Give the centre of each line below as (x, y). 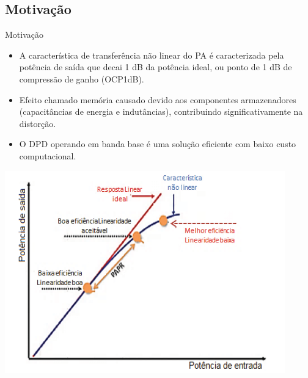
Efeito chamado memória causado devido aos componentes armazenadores (158, 99)
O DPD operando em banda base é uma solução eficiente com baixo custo (158, 144)
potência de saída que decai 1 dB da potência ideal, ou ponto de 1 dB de (156, 67)
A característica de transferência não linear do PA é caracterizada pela (152, 55)
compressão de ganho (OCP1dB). (82, 78)
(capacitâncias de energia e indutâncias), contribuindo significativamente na (161, 111)
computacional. (48, 155)
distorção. (38, 123)
